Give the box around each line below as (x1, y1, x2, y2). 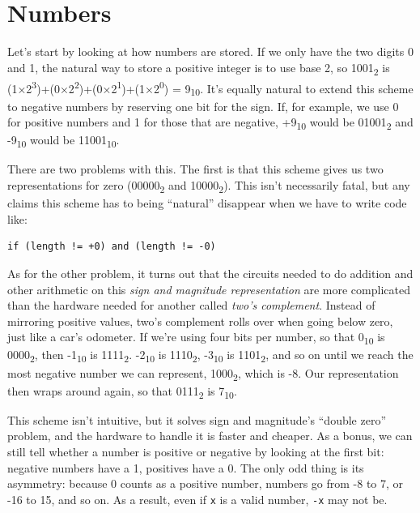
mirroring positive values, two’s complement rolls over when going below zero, (7, 312, 393, 329)
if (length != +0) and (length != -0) (7, 241, 216, 253)
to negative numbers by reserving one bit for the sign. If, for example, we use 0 (7, 97, 399, 114)
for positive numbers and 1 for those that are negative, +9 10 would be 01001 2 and (7, 113, 414, 133)
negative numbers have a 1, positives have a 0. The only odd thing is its (7, 459, 364, 476)
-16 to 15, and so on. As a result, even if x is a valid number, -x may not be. (7, 490, 388, 507)
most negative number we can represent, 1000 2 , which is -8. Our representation (7, 364, 399, 383)
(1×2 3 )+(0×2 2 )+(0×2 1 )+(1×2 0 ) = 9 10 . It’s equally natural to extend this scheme (7, 77, 414, 99)
